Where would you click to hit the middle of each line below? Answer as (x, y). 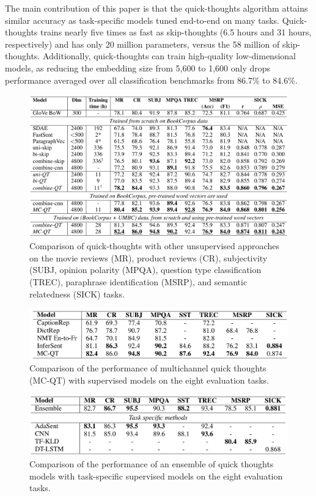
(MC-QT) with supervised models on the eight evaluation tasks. (149, 380)
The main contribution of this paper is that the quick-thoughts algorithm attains (156, 8)
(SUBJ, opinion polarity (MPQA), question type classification (145, 270)
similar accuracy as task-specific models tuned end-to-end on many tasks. (142, 20)
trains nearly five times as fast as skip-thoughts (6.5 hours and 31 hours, (176, 32)
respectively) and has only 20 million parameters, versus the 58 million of (142, 44)
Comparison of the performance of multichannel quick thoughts (148, 368)
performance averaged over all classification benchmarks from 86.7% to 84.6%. (151, 80)
